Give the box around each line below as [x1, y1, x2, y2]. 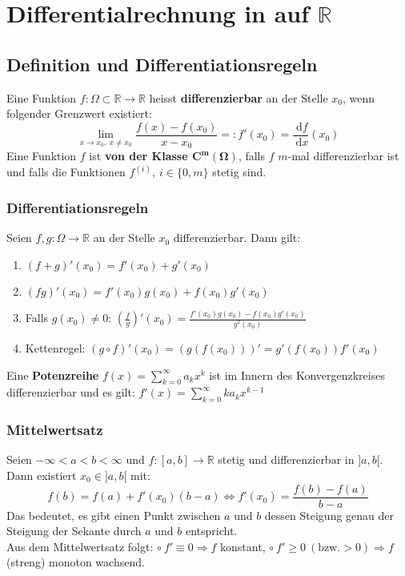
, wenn [343, 89, 375, 106]
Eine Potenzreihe [6, 366, 99, 383]
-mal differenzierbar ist [287, 147, 399, 164]
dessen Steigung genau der [264, 506, 395, 523]
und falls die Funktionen [6, 163, 126, 180]
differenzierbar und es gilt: [6, 384, 135, 401]
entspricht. [185, 522, 238, 539]
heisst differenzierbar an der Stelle [149, 89, 328, 106]
